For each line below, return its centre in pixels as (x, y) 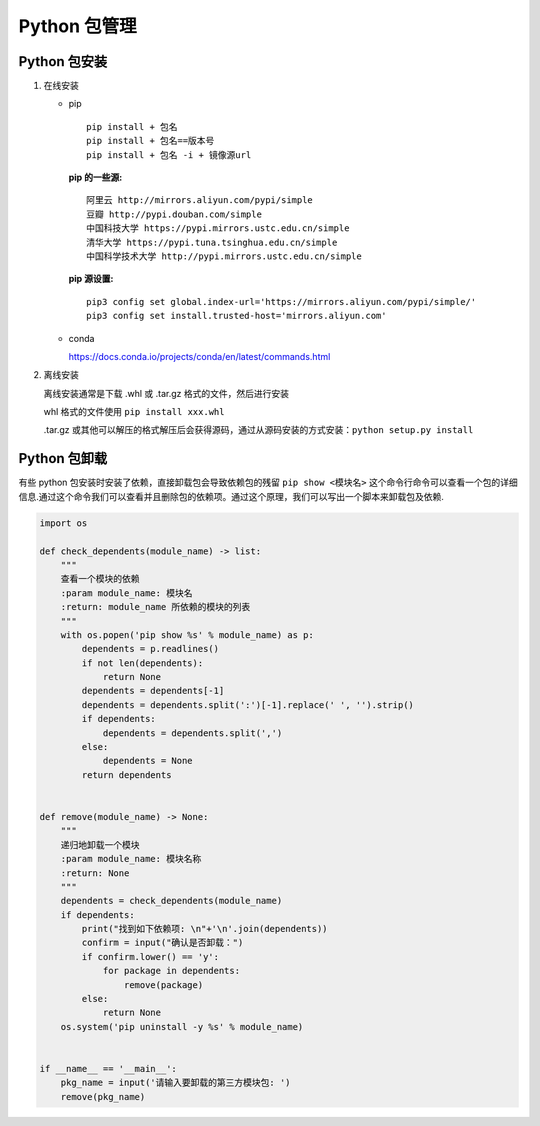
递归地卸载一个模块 (100, 844)
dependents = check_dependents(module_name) (171, 901)
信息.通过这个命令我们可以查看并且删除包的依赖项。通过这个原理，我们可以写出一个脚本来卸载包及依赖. (231, 496)
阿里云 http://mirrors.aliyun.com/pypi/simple (200, 200)
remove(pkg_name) (103, 1096)
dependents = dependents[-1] (153, 691)
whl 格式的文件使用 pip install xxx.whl (134, 412)
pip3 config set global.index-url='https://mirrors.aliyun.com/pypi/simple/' (281, 301)
